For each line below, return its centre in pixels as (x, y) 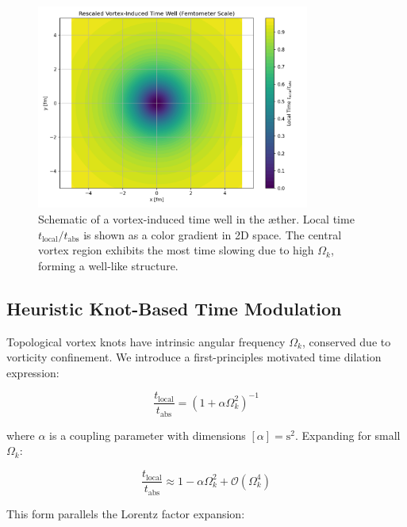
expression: (33, 372)
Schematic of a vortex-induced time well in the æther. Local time (196, 218)
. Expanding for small (347, 435)
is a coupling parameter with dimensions (148, 435)
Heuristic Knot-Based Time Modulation (174, 308)
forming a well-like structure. (108, 265)
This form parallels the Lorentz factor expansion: (126, 513)
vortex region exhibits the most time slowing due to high (176, 250)
